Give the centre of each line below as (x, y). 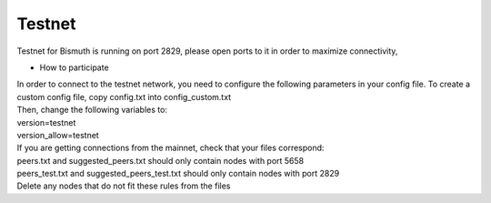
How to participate (74, 67)
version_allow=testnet (58, 135)
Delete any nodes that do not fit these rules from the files (124, 186)
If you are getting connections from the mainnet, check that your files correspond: (170, 148)
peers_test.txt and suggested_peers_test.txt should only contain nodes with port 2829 (178, 174)
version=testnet (46, 122)
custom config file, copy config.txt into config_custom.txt (124, 96)
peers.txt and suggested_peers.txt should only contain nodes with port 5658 (160, 160)
